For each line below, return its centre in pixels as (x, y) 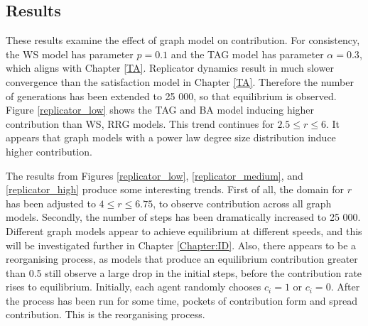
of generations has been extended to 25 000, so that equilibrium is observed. (171, 96)
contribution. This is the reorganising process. (105, 314)
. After (345, 287)
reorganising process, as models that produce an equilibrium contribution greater (182, 259)
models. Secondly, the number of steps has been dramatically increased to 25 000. (183, 217)
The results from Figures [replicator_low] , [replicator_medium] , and (155, 175)
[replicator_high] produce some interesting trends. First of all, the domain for (175, 189)
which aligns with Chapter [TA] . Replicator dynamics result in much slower (170, 68)
